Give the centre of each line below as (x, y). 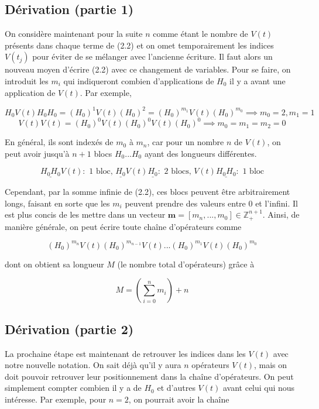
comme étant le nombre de (200, 34)
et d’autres (176, 388)
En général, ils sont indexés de (59, 142)
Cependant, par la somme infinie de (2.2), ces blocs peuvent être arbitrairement (148, 192)
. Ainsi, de (281, 214)
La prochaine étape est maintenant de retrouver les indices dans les (125, 353)
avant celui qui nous (259, 388)
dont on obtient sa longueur (54, 264)
